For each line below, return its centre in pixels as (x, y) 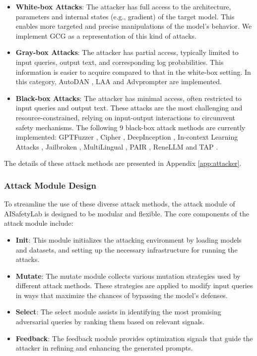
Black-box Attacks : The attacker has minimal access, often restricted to (128, 98)
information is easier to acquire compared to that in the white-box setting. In (133, 72)
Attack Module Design (50, 185)
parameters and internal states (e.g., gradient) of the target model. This (125, 16)
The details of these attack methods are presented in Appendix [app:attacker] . (123, 163)
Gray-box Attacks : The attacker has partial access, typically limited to (127, 52)
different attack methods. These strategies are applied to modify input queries (134, 285)
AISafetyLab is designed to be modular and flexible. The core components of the (127, 213)
